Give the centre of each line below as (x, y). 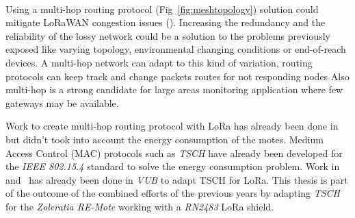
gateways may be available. (62, 102)
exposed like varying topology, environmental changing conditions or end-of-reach (176, 49)
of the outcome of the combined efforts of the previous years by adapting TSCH (173, 193)
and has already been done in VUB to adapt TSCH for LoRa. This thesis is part (177, 179)
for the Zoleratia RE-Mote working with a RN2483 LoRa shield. (140, 206)
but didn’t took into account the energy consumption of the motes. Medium (165, 139)
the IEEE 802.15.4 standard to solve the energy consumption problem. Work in (173, 166)
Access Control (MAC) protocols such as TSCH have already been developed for (174, 153)
